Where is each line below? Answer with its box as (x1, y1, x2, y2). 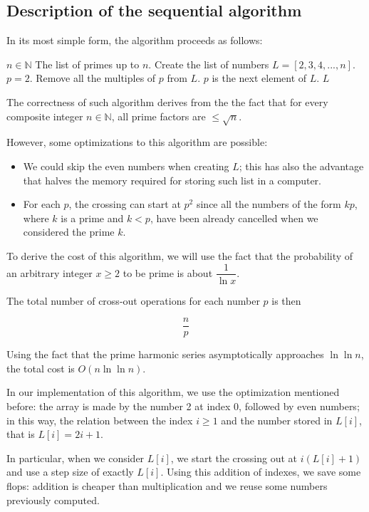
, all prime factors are (111, 108, 206, 123)
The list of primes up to (35, 56, 140, 71)
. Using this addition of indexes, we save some (160, 464, 361, 479)
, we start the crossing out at (170, 450, 298, 465)
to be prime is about (123, 265, 213, 280)
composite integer (6, 108, 83, 123)
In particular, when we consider (6, 450, 145, 465)
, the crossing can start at (68, 197, 181, 211)
